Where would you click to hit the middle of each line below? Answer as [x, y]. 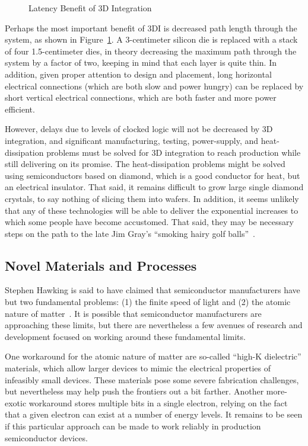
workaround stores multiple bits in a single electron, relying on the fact [158, 402]
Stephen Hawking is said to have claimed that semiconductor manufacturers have [153, 290]
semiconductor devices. [46, 437]
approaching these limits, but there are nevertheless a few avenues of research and [154, 325]
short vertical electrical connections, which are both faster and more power [141, 97]
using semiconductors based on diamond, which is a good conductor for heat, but [153, 175]
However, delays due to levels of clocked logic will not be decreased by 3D [139, 129]
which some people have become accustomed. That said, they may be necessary [149, 222]
